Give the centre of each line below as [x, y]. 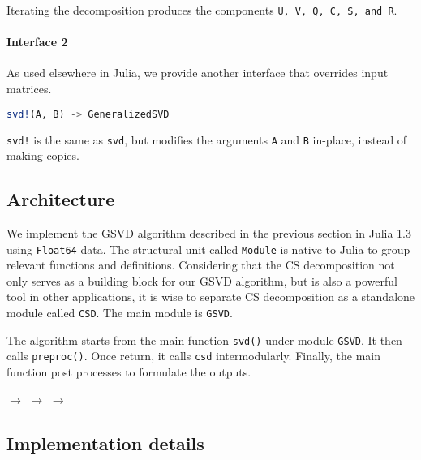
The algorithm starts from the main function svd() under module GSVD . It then [204, 340]
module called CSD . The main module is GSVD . [120, 312]
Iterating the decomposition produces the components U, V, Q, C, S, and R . [202, 10]
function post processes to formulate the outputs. [129, 371]
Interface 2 [37, 42]
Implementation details [105, 443]
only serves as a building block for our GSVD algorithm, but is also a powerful [202, 280]
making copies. [43, 155]
